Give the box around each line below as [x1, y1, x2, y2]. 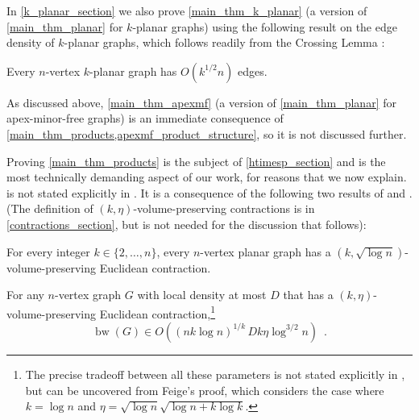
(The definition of [6, 200, 93, 217]
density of [6, 34, 55, 51]
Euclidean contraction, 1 [99, 302, 216, 322]
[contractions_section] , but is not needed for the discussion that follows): [6, 215, 367, 232]
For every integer [6, 243, 90, 260]
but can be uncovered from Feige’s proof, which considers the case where [25, 381, 384, 398]
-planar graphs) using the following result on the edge [132, 18, 397, 35]
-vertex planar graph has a [200, 243, 331, 260]
